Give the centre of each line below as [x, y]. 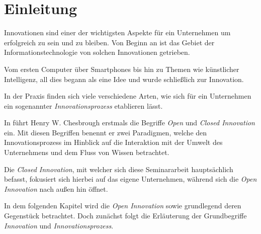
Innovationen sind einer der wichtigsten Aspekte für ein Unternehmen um [117, 32]
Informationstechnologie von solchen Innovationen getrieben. [97, 52]
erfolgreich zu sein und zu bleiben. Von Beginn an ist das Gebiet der [109, 42]
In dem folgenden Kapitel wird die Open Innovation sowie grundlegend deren [123, 206]
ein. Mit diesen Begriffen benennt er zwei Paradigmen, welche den [106, 132]
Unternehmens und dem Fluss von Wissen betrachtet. [87, 152]
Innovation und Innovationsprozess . [59, 225]
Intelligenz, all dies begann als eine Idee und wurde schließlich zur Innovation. [124, 79]
